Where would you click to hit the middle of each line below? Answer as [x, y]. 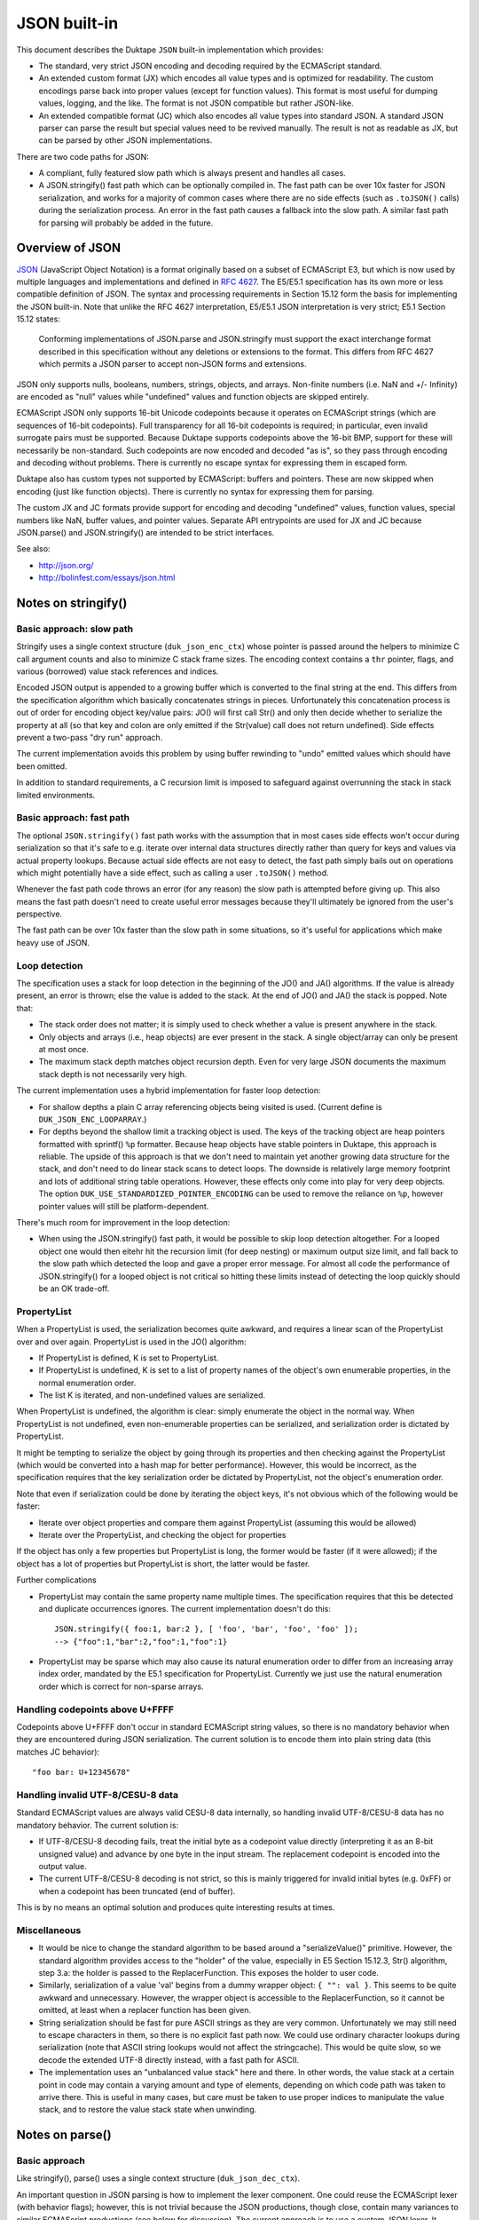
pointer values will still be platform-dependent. [124, 1206]
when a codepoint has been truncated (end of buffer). [137, 1891]
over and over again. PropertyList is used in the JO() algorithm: [132, 1342]
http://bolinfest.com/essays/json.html [107, 578]
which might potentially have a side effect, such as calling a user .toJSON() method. [173, 872]
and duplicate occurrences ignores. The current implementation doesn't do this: [185, 1608]
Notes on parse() [64, 2135]
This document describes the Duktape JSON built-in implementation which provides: [170, 50]
